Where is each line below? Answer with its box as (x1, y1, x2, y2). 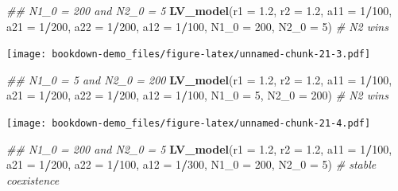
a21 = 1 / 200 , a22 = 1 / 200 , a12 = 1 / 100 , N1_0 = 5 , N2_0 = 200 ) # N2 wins (6, 87, 388, 103)
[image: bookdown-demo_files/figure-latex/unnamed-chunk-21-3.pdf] (6, 49, 371, 60)
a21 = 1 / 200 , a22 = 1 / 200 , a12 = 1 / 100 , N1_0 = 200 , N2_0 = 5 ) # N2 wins (6, 18, 388, 34)
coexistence (6, 171, 60, 188)
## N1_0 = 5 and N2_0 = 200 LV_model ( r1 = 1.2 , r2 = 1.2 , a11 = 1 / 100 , (6, 71, 392, 88)
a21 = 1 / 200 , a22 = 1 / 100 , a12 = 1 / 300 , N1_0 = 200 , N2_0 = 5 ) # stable (6, 156, 377, 173)
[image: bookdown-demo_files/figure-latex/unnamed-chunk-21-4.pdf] (6, 118, 371, 130)
